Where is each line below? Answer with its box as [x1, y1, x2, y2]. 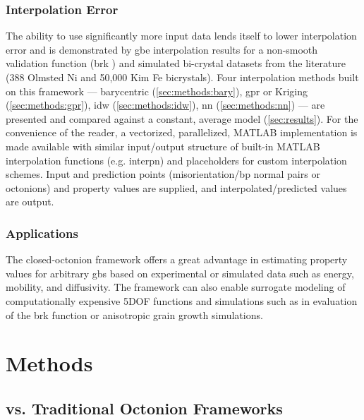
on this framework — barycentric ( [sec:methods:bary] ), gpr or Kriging [6, 83, 308, 98]
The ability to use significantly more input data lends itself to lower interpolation [6, 28, 357, 43]
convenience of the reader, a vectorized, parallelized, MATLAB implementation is [6, 125, 358, 140]
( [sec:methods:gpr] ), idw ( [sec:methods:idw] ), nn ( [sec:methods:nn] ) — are [6, 97, 325, 112]
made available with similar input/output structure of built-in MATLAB [6, 138, 320, 153]
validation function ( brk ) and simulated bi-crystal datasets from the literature [6, 56, 346, 71]
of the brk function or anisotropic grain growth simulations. [6, 307, 263, 322]
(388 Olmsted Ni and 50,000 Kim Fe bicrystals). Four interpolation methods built [6, 70, 359, 84]
